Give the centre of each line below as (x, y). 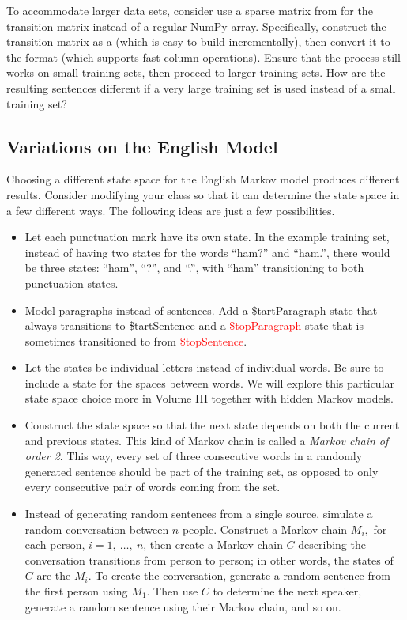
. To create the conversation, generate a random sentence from (239, 575)
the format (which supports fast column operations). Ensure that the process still (203, 57)
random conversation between (97, 529)
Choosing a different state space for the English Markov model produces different (203, 179)
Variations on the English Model (142, 146)
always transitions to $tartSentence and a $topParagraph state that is (194, 325)
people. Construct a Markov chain (265, 529)
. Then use (172, 591)
